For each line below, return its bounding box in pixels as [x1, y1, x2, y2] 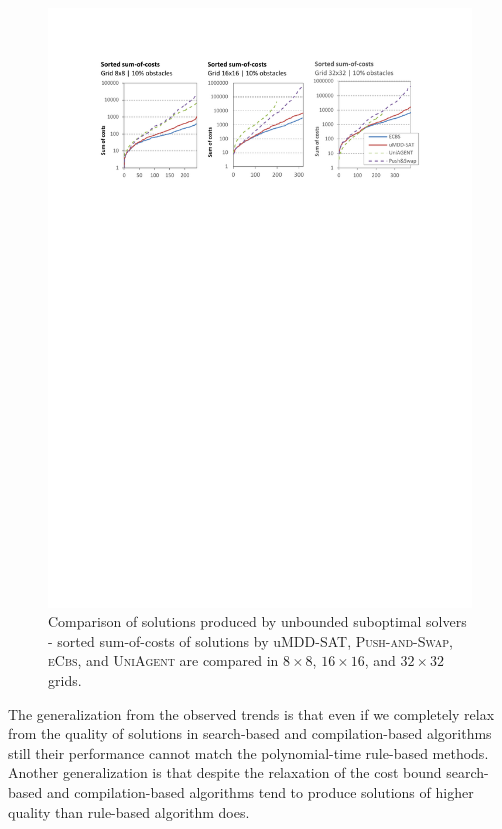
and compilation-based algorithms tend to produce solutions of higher [46, 782, 474, 803]
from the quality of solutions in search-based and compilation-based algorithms [8, 723, 492, 744]
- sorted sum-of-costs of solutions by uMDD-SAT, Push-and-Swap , [48, 630, 453, 651]
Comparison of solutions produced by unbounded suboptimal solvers [48, 611, 467, 632]
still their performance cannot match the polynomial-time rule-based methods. [8, 742, 489, 763]
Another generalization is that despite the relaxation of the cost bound [8, 762, 442, 783]
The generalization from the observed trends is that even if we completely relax [8, 703, 495, 724]
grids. [48, 670, 82, 691]
